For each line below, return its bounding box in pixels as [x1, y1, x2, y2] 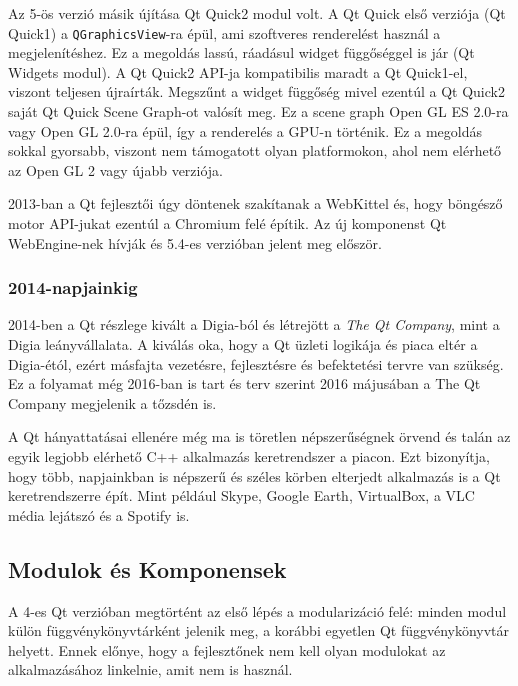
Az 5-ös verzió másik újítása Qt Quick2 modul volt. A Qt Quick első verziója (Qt [8, 3, 506, 23]
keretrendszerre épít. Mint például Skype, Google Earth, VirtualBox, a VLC [8, 485, 475, 506]
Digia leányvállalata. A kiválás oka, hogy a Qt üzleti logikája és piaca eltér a [8, 334, 478, 354]
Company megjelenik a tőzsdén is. [8, 392, 217, 413]
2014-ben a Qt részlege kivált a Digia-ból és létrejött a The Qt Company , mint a [8, 314, 500, 335]
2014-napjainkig [8, 275, 138, 300]
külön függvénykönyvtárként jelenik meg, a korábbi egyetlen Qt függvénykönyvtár [8, 620, 510, 641]
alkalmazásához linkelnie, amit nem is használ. [8, 659, 293, 680]
